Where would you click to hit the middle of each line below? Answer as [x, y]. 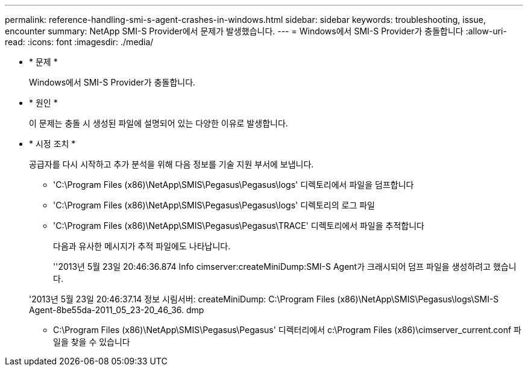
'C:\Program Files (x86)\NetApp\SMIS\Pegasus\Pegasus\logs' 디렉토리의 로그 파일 [214, 205]
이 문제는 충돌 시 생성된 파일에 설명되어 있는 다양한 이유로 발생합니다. [159, 123]
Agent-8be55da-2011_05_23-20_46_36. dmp [117, 310]
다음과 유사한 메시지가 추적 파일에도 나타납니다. [142, 246]
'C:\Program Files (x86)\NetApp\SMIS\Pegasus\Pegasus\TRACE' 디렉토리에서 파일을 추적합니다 [239, 226]
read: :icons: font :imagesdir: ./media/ [79, 42]
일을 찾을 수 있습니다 [92, 342]
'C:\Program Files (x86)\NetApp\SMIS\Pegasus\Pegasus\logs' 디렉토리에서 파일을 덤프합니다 [234, 185]
